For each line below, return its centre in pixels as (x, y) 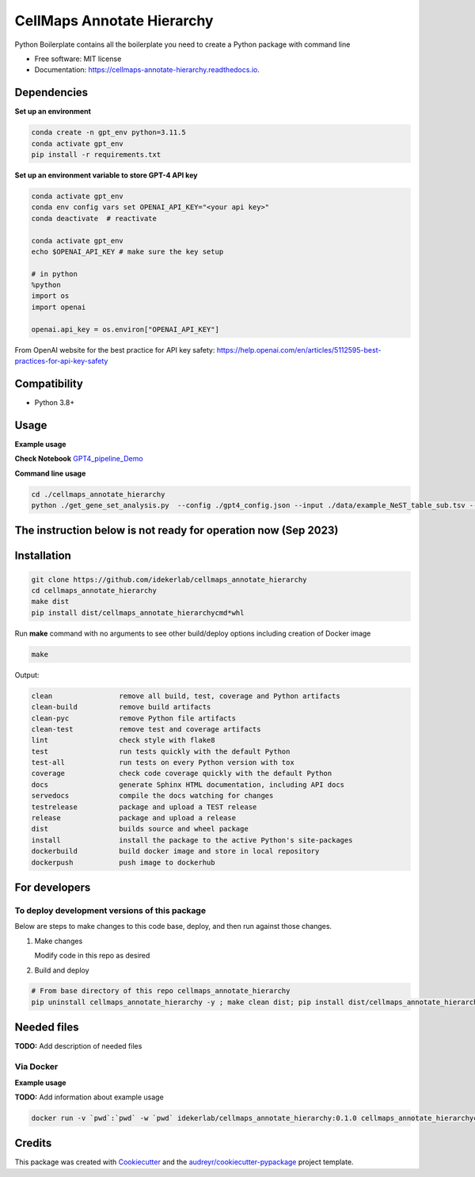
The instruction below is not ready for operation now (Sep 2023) (177, 531)
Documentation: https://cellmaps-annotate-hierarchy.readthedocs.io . (147, 70)
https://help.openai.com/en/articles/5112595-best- (299, 350)
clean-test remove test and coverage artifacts (146, 729)
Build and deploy (62, 970)
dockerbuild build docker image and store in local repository (175, 851)
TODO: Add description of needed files (78, 1046)
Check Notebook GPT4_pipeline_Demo (79, 459)
